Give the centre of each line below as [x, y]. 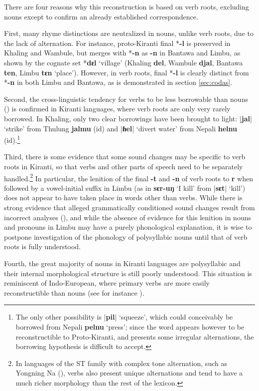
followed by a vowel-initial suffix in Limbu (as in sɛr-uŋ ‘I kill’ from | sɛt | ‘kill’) [125, 188]
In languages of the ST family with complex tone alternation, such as [121, 363]
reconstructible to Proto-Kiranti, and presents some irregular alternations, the [135, 336]
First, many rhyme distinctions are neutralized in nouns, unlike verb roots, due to [129, 33]
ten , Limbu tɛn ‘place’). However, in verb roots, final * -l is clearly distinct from [127, 72]
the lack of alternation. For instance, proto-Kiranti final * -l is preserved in [117, 43]
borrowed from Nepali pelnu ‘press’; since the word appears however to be [130, 326]
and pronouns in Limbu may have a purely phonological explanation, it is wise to [128, 227]
